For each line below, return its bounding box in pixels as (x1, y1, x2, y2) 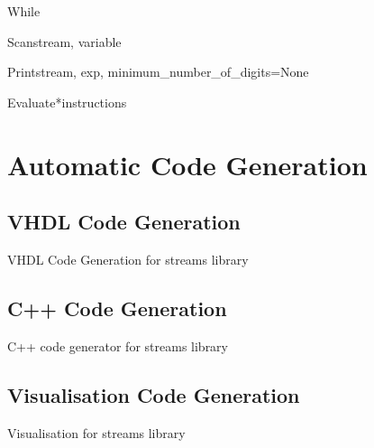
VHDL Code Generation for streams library (7, 249, 249, 268)
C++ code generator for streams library (7, 336, 228, 355)
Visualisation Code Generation (7, 380, 300, 408)
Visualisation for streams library (7, 423, 186, 442)
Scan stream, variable (7, 32, 122, 51)
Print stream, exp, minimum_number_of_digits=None (7, 62, 309, 81)
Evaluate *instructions (7, 92, 127, 111)
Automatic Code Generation (7, 145, 368, 182)
